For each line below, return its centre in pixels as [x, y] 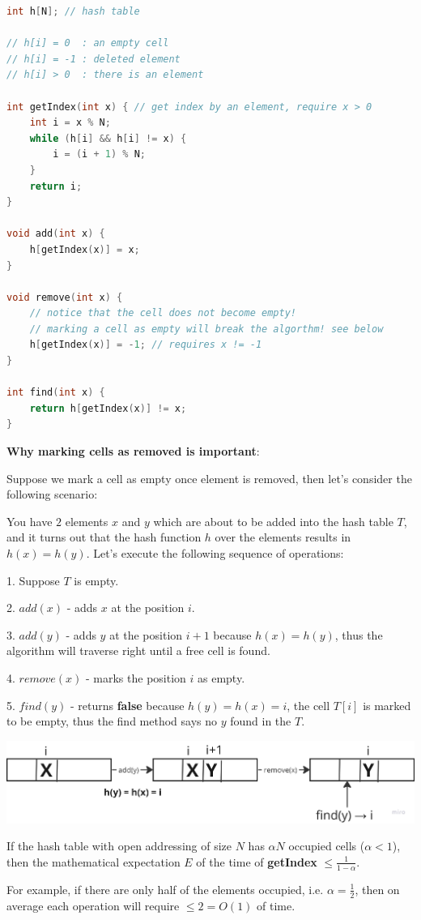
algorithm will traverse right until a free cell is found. [138, 650]
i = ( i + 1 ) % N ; [99, 154]
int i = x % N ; [70, 123]
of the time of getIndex [257, 861]
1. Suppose [33, 580]
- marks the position [136, 677]
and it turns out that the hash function [104, 537]
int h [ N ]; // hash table [73, 11]
